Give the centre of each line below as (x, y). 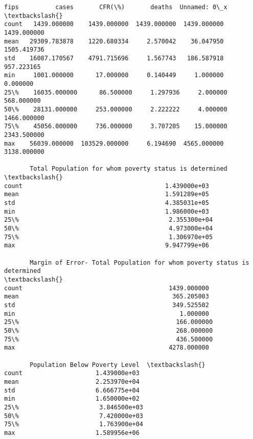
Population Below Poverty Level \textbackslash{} (118, 365)
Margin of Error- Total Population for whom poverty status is (140, 262)
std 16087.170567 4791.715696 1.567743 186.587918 (114, 58)
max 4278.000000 (107, 348)
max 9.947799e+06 (107, 246)
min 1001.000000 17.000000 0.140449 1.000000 (114, 75)
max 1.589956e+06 (72, 433)
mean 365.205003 (107, 297)
